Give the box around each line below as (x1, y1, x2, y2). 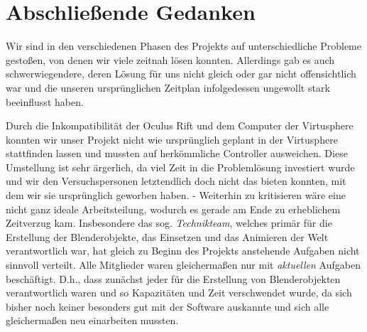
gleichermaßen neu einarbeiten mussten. (6, 313, 179, 328)
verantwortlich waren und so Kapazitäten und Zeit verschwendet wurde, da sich (6, 285, 352, 300)
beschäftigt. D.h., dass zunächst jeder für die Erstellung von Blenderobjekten (6, 271, 341, 286)
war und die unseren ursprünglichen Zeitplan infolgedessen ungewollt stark (6, 80, 330, 95)
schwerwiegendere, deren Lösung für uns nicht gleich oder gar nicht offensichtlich (6, 66, 356, 81)
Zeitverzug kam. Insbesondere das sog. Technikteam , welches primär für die (6, 215, 332, 230)
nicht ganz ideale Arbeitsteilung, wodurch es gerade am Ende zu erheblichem (6, 201, 341, 216)
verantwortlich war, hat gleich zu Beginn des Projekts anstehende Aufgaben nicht (6, 243, 360, 258)
